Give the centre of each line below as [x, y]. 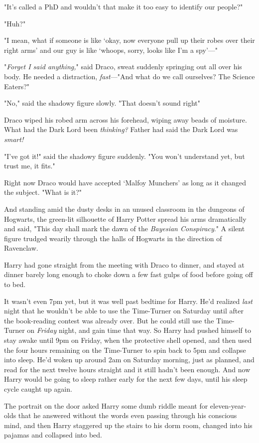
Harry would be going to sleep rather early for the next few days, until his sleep [126, 379]
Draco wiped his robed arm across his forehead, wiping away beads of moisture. [126, 119]
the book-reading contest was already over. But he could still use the [109, 320]
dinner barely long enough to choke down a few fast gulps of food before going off [129, 274]
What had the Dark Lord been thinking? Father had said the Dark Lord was [121, 129]
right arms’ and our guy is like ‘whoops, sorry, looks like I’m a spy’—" [111, 50]
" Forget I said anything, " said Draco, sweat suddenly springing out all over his [123, 67]
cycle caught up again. [38, 389]
